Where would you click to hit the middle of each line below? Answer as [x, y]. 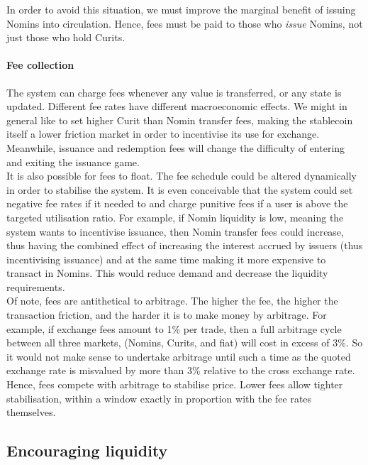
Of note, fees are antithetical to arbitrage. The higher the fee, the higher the [172, 301]
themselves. [31, 412]
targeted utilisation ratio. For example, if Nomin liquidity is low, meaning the [175, 217]
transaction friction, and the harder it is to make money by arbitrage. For [167, 315]
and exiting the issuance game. [73, 162]
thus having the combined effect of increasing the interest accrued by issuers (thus [185, 245]
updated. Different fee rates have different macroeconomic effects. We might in [177, 106]
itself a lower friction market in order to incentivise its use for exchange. [163, 134]
